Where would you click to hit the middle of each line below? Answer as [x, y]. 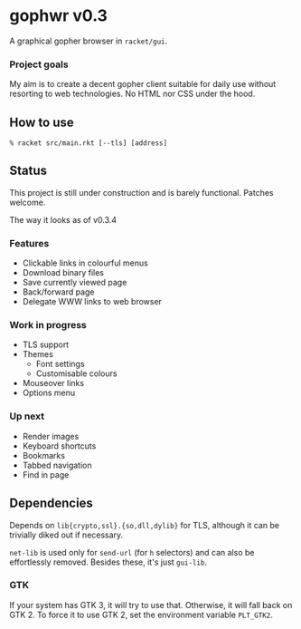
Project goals [39, 64]
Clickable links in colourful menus [85, 263]
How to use [42, 122]
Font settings [60, 364]
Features [29, 243]
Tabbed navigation [57, 465]
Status [28, 171]
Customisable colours [76, 373]
